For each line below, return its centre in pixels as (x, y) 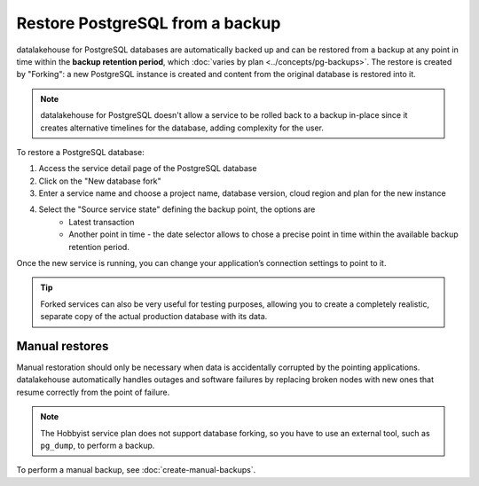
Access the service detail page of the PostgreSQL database (148, 169)
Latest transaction (102, 222)
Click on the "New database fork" (100, 181)
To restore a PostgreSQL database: (81, 152)
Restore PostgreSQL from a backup (149, 23)
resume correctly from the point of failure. (93, 392)
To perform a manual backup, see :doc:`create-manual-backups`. (136, 470)
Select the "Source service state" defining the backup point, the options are (177, 209)
